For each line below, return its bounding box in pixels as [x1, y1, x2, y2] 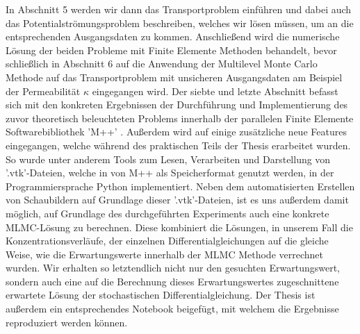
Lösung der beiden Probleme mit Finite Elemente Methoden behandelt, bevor [6, 42, 337, 57]
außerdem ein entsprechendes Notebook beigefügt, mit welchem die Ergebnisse [6, 301, 339, 316]
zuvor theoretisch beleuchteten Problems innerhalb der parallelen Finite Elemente [6, 110, 354, 125]
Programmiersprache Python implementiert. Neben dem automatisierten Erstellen [6, 178, 355, 193]
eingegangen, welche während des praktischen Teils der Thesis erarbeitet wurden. [6, 137, 351, 152]
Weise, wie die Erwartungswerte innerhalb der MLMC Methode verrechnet [6, 247, 323, 261]
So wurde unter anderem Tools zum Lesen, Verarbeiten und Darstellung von [6, 151, 331, 166]
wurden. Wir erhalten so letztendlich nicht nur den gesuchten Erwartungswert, [6, 260, 340, 275]
